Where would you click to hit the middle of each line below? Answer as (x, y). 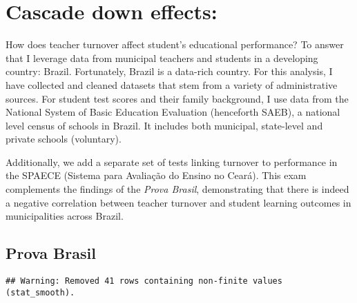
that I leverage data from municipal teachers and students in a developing (162, 58)
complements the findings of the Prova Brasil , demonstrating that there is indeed (177, 189)
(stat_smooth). (40, 292)
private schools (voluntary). (64, 139)
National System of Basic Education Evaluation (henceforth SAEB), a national (173, 112)
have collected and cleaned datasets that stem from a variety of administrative (172, 84)
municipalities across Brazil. (65, 216)
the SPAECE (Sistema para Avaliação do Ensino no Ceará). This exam (156, 175)
